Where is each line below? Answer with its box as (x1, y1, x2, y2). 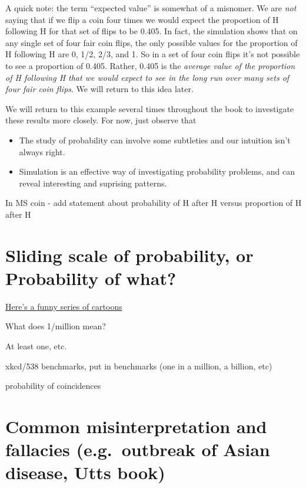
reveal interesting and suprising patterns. (19, 176, 167, 189)
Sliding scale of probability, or (5, 243, 254, 267)
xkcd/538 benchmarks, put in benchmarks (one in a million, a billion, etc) (5, 359, 272, 372)
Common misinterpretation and (5, 414, 267, 438)
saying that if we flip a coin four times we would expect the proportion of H (5, 13, 279, 25)
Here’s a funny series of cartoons (5, 300, 122, 312)
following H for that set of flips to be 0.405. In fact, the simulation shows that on (5, 25, 298, 37)
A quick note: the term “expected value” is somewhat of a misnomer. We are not (5, 2, 297, 14)
